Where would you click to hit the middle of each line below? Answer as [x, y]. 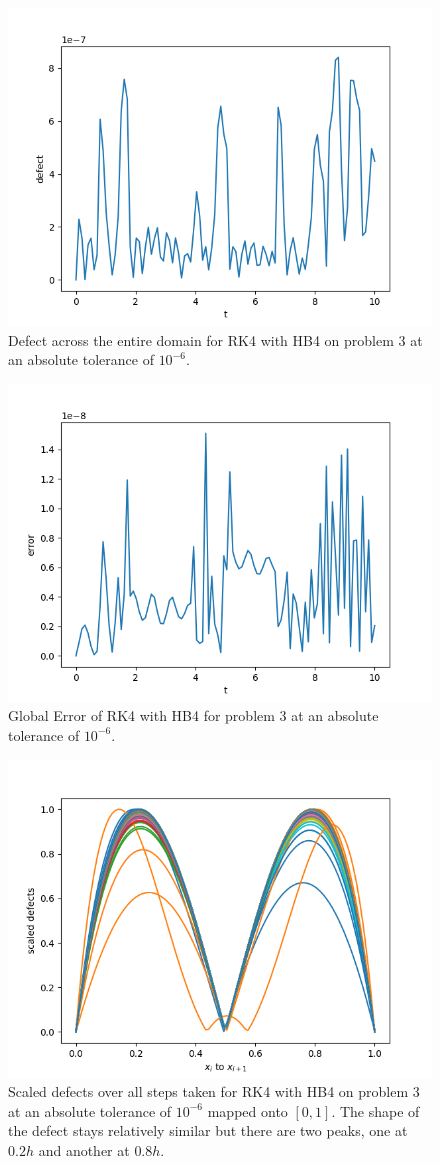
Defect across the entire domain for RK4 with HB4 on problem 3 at [215, 339]
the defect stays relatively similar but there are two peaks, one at [208, 1130]
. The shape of [375, 1110]
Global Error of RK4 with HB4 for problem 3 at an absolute [193, 715]
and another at [84, 1149]
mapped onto [247, 1110]
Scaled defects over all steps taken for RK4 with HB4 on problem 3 [214, 1091]
